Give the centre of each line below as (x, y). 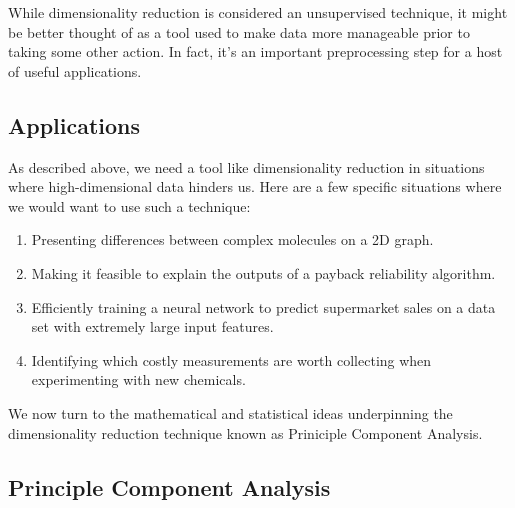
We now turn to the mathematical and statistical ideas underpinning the (230, 412)
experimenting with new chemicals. (138, 379)
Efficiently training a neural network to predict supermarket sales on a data (263, 306)
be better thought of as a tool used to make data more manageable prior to (239, 31)
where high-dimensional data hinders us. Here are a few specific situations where (255, 186)
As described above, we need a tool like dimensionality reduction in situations (246, 166)
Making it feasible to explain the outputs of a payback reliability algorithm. (263, 272)
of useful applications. (75, 70)
